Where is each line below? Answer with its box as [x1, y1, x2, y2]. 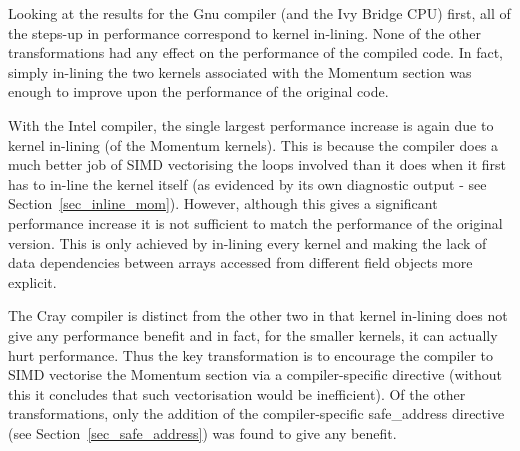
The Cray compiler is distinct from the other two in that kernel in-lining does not [8, 305, 508, 326]
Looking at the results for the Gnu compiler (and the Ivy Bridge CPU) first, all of [8, 3, 511, 23]
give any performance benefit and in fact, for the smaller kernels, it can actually [8, 324, 498, 345]
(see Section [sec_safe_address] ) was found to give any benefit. [8, 422, 397, 443]
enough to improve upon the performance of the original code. [8, 81, 389, 102]
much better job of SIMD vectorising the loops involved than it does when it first [8, 154, 507, 175]
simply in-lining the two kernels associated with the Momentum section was [8, 61, 472, 82]
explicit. [8, 271, 57, 292]
